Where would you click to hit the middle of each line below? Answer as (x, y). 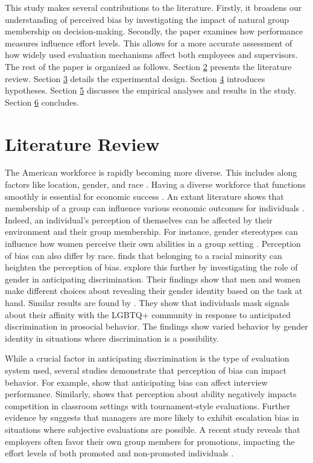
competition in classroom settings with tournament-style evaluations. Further (147, 405)
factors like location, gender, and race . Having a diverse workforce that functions (155, 184)
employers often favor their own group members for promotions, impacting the (150, 441)
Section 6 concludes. (42, 102)
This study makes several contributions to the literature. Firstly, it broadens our (153, 7)
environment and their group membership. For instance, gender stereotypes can (152, 231)
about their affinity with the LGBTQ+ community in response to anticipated (148, 314)
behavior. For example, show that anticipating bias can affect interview (136, 382)
